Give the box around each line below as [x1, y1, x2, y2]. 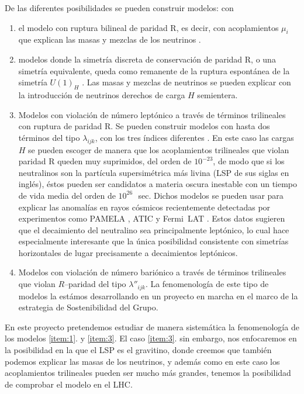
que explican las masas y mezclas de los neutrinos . [18, 33, 201, 46]
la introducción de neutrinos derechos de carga [18, 88, 185, 101]
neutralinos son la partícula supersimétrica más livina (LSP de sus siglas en [18, 166, 289, 178]
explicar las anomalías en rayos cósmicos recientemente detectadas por [18, 201, 271, 213]
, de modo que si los [213, 155, 285, 167]
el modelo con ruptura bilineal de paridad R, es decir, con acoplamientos [18, 21, 279, 33]
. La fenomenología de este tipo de [145, 278, 269, 290]
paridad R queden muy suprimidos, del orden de [18, 155, 192, 167]
